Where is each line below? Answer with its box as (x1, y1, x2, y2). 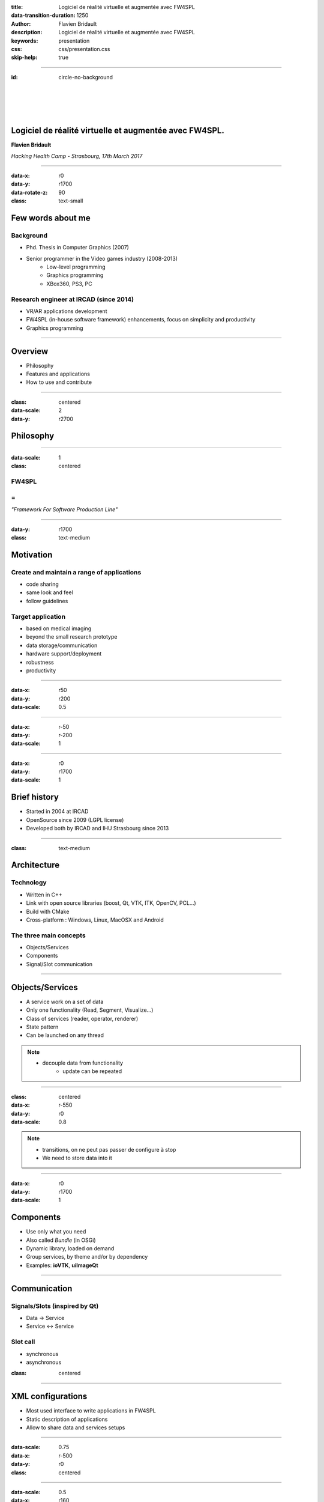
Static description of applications (26, 1415, 108, 1423)
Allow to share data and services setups (26, 1424, 125, 1431)
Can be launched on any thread (26, 1032, 104, 1039)
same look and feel (26, 589, 73, 596)
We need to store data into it (42, 1154, 112, 1162)
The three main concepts (11, 931, 86, 940)
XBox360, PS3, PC (46, 280, 92, 287)
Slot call (11, 1337, 35, 1346)
